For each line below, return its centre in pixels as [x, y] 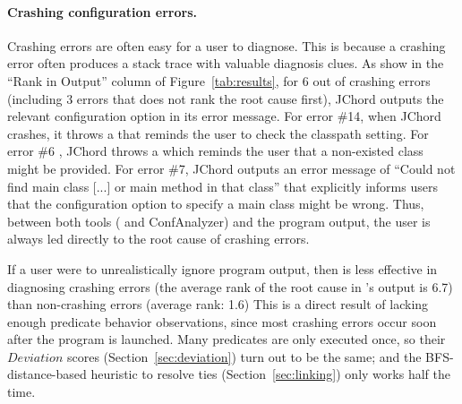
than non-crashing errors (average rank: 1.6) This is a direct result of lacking [218, 304]
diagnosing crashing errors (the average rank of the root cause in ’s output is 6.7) [230, 286]
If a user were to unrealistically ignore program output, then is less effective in [222, 268]
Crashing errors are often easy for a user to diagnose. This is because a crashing [227, 45]
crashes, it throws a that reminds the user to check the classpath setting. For [218, 133]
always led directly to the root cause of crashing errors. [158, 239]
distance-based [47, 374]
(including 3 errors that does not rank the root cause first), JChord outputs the [226, 98]
